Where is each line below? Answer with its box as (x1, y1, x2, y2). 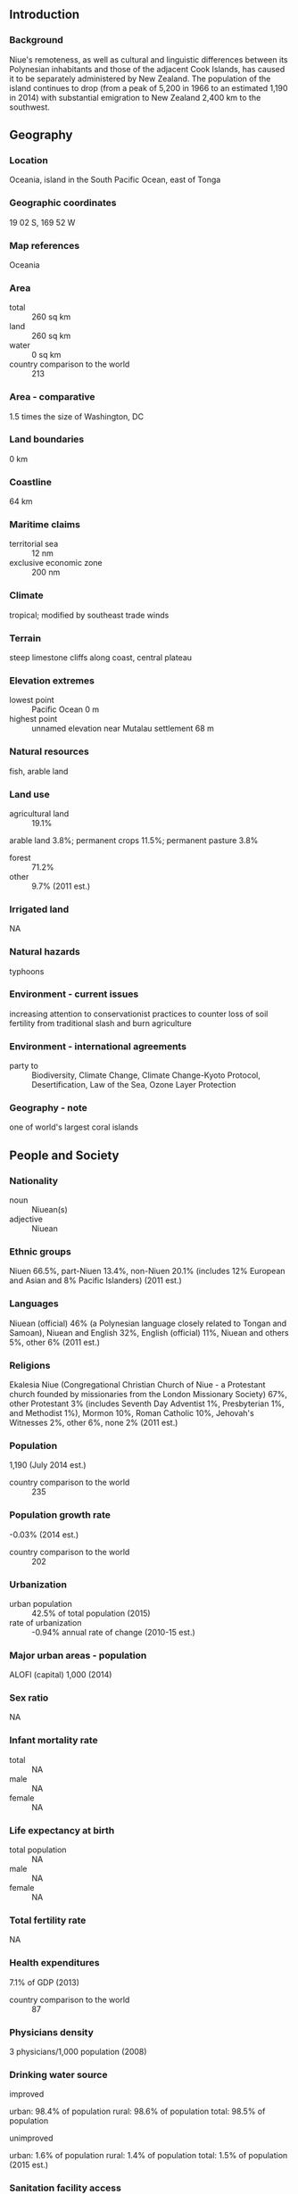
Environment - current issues (9, 988, 139, 1000)
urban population (9, 1598, 73, 1609)
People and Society (9, 1147, 120, 1163)
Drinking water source (9, 2068, 108, 2081)
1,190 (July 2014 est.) (9, 1460, 87, 1470)
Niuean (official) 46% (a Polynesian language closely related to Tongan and (9, 1318, 287, 1329)
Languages (9, 1297, 60, 1310)
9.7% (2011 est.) (31, 881, 91, 891)
